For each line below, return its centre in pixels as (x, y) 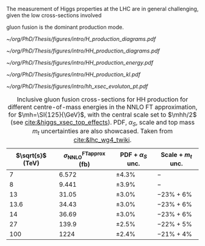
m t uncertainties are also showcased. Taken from (103, 132)
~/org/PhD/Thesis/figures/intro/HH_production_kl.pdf (74, 74)
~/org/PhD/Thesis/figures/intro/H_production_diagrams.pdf (81, 39)
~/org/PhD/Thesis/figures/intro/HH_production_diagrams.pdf (83, 51)
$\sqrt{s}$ (31, 155)
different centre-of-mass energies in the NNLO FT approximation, (103, 107)
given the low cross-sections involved (54, 15)
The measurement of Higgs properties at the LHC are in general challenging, (103, 9)
